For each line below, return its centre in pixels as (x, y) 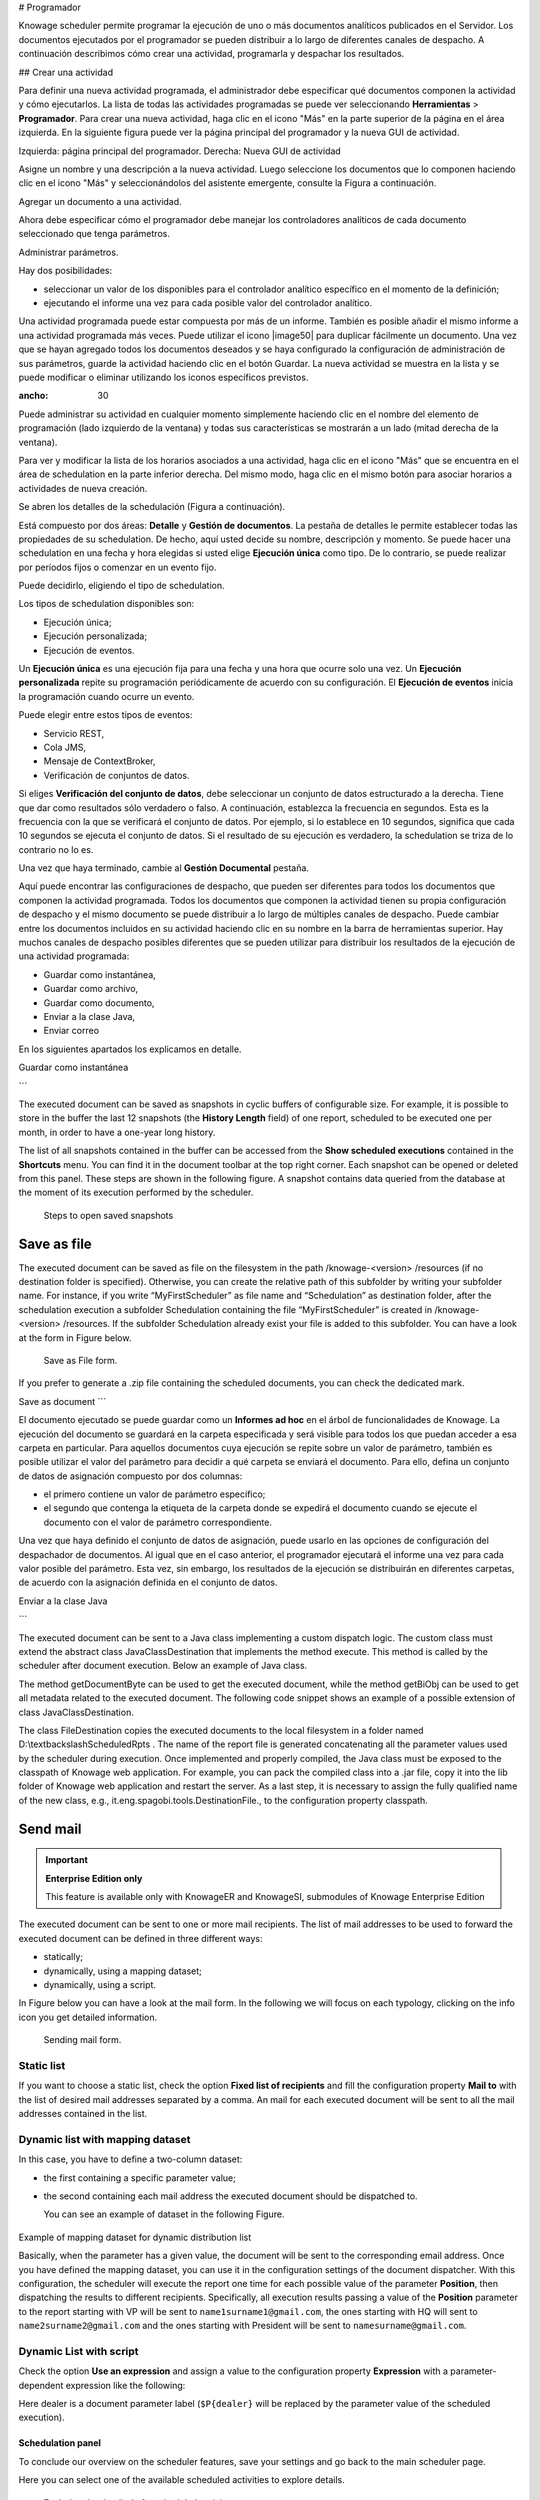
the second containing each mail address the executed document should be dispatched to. (231, 2196)
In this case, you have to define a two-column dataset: (130, 2159)
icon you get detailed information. (88, 2017)
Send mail (50, 1828)
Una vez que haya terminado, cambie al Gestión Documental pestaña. (164, 868)
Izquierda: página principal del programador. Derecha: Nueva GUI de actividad (180, 151)
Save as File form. (80, 1360)
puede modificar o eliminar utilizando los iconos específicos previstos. (163, 377)
